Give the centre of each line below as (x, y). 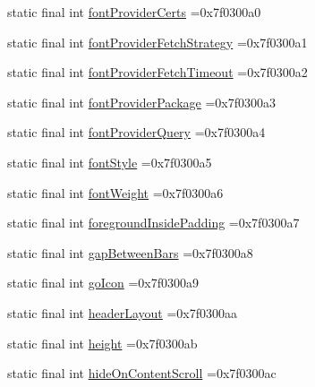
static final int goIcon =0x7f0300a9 (103, 283)
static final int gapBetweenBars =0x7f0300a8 (130, 252)
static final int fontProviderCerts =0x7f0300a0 (134, 12)
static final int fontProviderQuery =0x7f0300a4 (136, 132)
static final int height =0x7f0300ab (102, 343)
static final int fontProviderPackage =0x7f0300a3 (142, 102)
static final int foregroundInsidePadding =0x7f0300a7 (153, 223)
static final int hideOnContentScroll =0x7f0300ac (142, 373)
